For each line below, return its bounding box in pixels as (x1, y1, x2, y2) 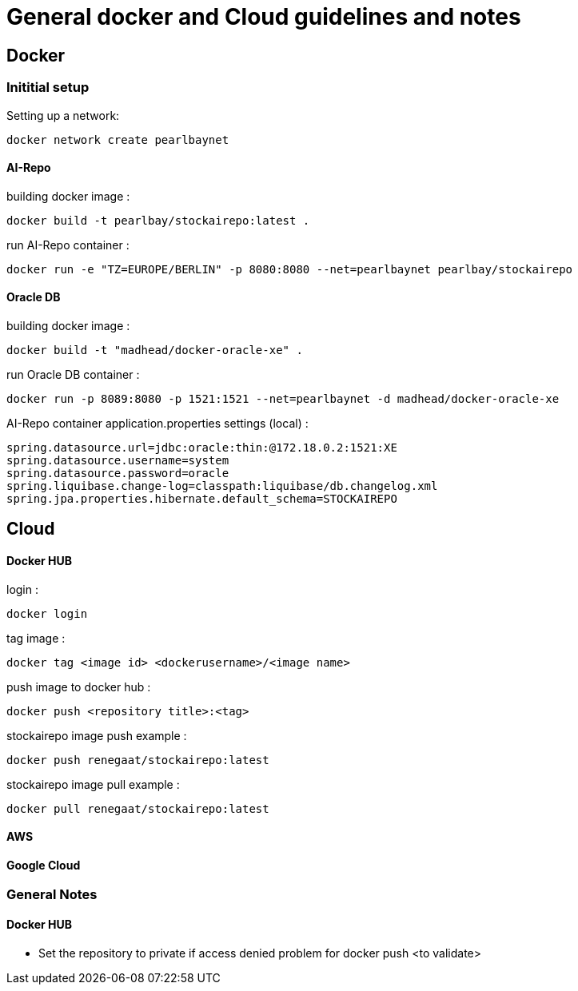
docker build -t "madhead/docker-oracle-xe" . (6, 343, 303, 356)
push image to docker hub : (6, 679, 151, 694)
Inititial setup (6, 79, 90, 96)
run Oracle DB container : (6, 367, 140, 381)
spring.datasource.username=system (6, 453, 229, 467)
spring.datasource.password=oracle (6, 466, 229, 480)
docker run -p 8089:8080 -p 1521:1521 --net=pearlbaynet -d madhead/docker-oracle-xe (6, 392, 560, 405)
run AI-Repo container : (6, 237, 130, 252)
